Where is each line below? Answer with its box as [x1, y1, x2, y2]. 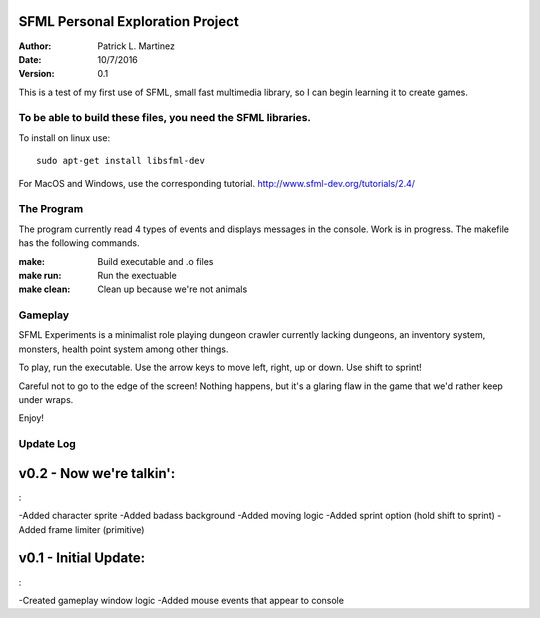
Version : [18, 68, 55, 80]
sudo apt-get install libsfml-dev [36, 155, 205, 167]
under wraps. [18, 394, 74, 406]
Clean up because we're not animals [97, 283, 248, 295]
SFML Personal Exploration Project [18, 13, 239, 30]
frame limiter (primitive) [48, 523, 145, 535]
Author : [18, 40, 52, 52]
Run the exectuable [97, 269, 177, 281]
